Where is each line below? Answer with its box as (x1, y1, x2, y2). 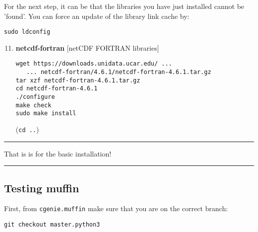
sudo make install (15, 110, 76, 117)
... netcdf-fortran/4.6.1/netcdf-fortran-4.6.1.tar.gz (26, 69, 211, 76)
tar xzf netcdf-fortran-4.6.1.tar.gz (15, 77, 140, 84)
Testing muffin (4, 180, 79, 195)
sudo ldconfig (4, 28, 51, 36)
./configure (15, 93, 55, 101)
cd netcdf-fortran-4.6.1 (15, 85, 98, 92)
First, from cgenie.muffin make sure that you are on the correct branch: (4, 203, 228, 214)
